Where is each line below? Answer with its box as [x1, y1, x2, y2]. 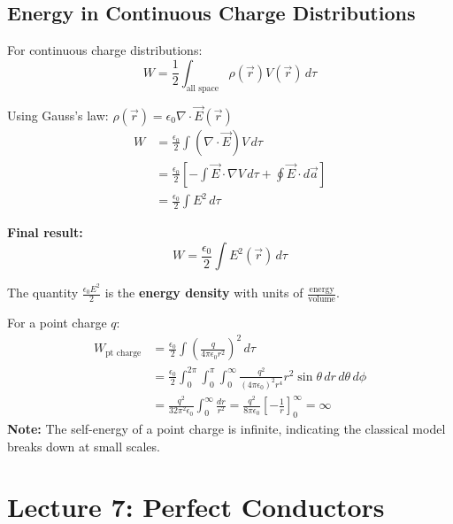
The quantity [7, 283, 79, 302]
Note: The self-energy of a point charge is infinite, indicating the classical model [7, 419, 446, 437]
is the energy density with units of [104, 283, 303, 302]
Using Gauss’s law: [7, 105, 109, 124]
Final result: [7, 223, 83, 242]
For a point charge [7, 313, 107, 332]
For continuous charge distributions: [7, 41, 203, 59]
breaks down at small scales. [7, 436, 160, 455]
